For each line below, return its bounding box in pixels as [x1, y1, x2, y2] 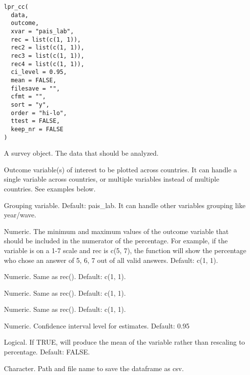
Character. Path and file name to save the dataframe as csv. [4, 363, 184, 373]
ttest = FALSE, [11, 117, 60, 125]
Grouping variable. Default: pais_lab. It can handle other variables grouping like [4, 200, 246, 210]
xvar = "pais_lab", [11, 27, 74, 35]
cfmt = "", [11, 93, 46, 100]
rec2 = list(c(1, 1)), [11, 44, 84, 51]
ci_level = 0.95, [11, 69, 67, 76]
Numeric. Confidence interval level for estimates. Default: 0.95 [4, 320, 190, 330]
